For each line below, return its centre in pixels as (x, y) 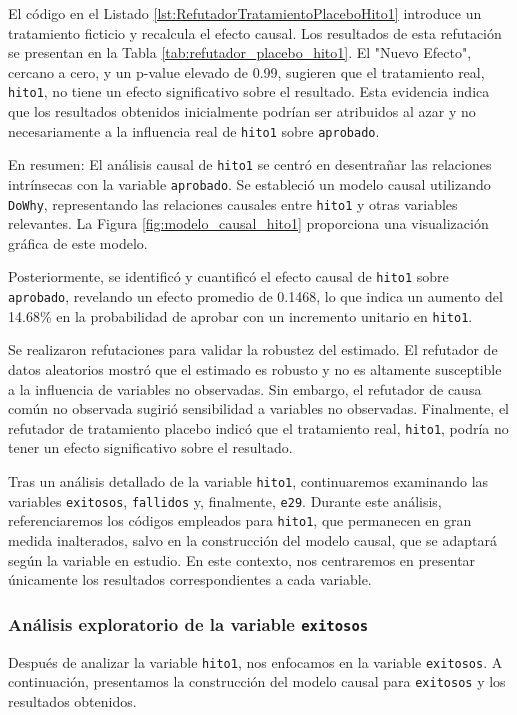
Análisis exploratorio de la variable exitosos (188, 623)
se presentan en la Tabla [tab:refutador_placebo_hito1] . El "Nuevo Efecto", (240, 52)
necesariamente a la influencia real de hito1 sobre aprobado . (194, 130)
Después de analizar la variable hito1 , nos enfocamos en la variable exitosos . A (255, 661)
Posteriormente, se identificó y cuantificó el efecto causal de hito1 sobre (228, 276)
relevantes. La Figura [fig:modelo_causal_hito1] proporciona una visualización (248, 223)
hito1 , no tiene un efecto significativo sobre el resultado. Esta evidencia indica (249, 91)
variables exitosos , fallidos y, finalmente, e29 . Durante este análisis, (225, 500)
